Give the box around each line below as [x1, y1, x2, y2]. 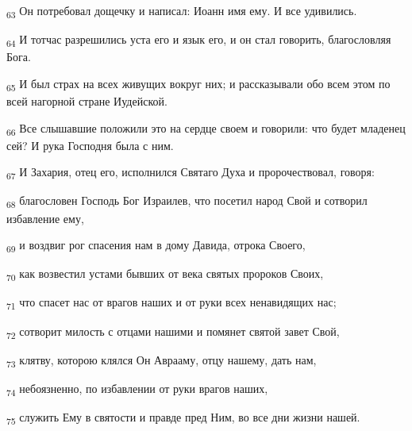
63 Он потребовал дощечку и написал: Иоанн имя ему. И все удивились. [6, 2, 357, 21]
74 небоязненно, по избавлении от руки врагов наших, [6, 379, 268, 398]
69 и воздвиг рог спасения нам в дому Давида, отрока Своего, [6, 237, 306, 255]
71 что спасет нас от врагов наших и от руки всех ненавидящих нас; [6, 294, 337, 313]
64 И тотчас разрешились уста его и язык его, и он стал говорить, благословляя [6, 31, 391, 49]
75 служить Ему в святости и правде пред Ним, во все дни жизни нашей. [6, 408, 360, 427]
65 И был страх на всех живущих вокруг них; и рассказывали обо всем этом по [6, 75, 391, 94]
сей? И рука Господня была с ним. [6, 137, 174, 153]
